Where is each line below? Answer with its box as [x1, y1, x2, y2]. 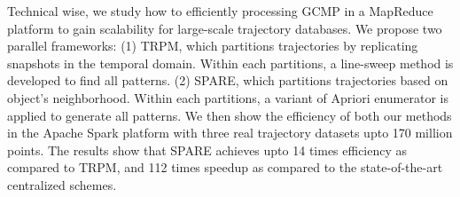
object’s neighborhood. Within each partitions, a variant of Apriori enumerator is [7, 88, 448, 106]
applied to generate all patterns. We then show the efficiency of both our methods [7, 106, 452, 124]
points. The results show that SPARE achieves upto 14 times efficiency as [7, 140, 408, 159]
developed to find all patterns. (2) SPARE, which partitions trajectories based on [7, 71, 448, 90]
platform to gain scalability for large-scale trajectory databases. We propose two [7, 19, 442, 37]
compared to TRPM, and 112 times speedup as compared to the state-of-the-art [7, 158, 443, 177]
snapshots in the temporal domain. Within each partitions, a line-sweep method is [7, 53, 454, 72]
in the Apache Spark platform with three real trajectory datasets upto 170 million [7, 123, 453, 142]
